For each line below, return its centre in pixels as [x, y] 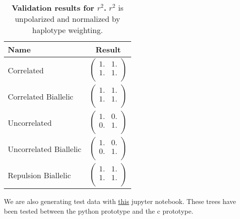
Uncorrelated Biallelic [45, 149]
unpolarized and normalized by [68, 19]
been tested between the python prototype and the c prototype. [99, 211]
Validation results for [53, 8]
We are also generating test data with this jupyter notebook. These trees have [120, 201]
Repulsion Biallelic [39, 175]
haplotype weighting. [68, 30]
